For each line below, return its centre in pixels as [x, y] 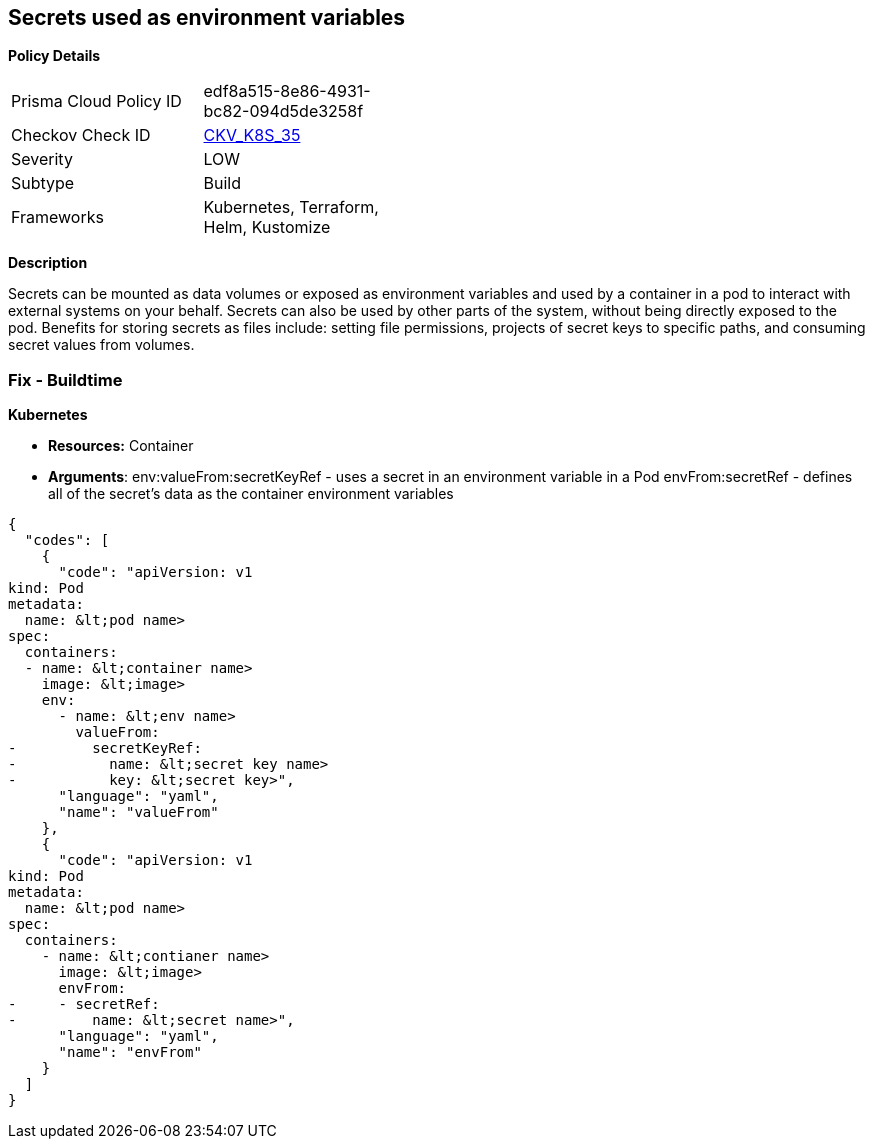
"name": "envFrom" [130, 1052]
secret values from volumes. [101, 345]
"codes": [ [67, 540]
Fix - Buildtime [65, 379]
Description [48, 263]
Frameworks [57, 217]
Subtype [43, 183]
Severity [42, 159]
